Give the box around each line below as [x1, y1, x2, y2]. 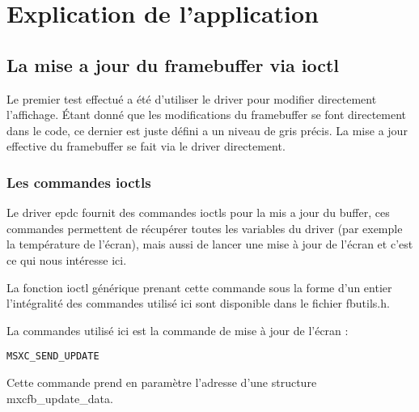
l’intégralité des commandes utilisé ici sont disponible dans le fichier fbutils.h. [6, 295, 390, 312]
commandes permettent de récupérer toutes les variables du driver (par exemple [6, 219, 403, 236]
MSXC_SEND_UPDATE [6, 350, 99, 363]
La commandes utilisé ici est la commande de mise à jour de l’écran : [6, 321, 349, 338]
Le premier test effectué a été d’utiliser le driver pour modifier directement [6, 90, 377, 107]
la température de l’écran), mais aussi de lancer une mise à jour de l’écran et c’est [6, 236, 413, 253]
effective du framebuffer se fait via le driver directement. [6, 138, 286, 155]
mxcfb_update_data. [6, 389, 113, 406]
